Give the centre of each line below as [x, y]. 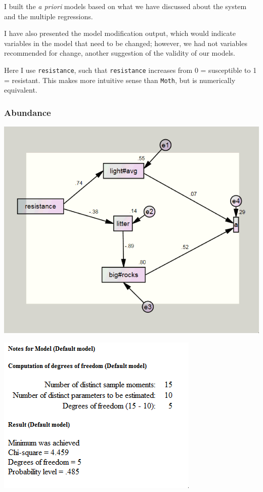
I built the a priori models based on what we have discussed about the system [125, 6]
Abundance [28, 112]
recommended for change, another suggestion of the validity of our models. [120, 53]
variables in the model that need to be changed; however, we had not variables [126, 43]
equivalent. [21, 90]
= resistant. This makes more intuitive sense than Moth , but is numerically [120, 80]
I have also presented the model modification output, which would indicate [120, 33]
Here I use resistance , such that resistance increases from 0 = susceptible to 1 [130, 70]
